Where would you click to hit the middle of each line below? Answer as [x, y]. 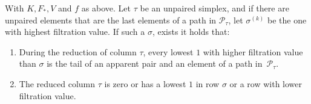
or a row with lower [266, 83]
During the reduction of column [78, 51]
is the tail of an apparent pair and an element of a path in [155, 63]
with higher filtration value [253, 51]
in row [208, 83]
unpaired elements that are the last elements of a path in [111, 20]
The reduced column [57, 83]
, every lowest [168, 51]
